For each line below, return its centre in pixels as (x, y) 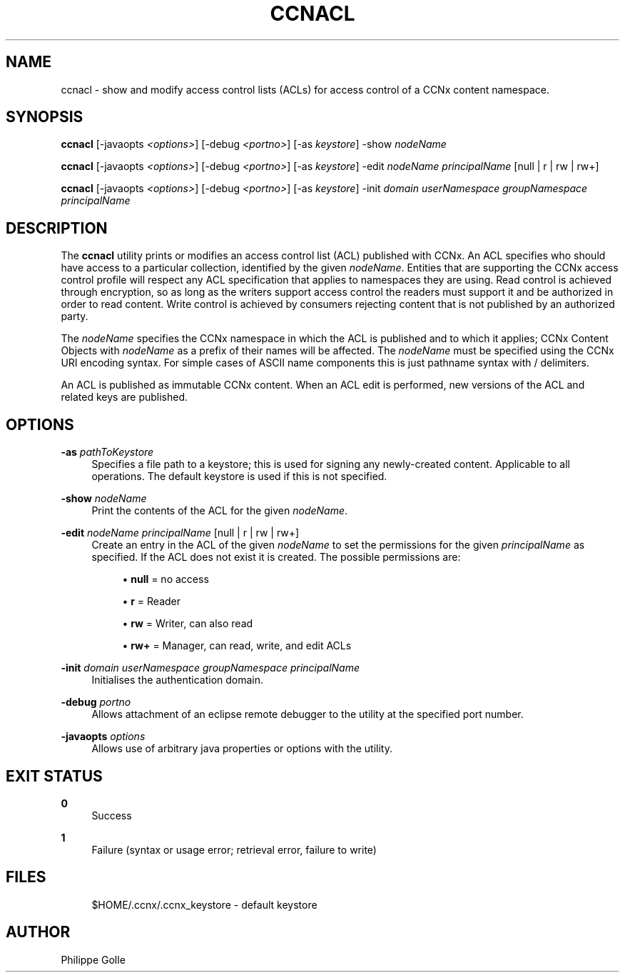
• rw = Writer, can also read (188, 624)
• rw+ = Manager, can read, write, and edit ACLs (237, 646)
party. (75, 316)
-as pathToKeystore (107, 452)
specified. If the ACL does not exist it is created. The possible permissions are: (276, 557)
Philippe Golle (93, 959)
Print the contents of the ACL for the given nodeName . (220, 511)
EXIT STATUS (54, 776)
